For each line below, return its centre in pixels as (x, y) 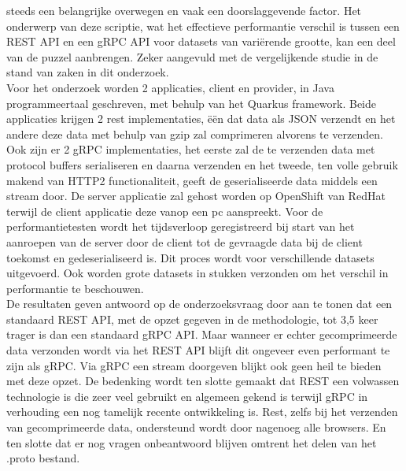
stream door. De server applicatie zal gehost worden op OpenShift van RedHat (196, 196)
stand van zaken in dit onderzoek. (88, 72)
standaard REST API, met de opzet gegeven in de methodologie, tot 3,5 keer (192, 319)
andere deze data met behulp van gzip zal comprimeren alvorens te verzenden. (195, 134)
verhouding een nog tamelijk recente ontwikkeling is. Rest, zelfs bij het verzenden (202, 412)
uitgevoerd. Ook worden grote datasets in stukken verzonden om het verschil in (197, 273)
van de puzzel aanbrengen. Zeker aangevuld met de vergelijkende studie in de (192, 56)
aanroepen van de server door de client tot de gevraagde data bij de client (185, 241)
